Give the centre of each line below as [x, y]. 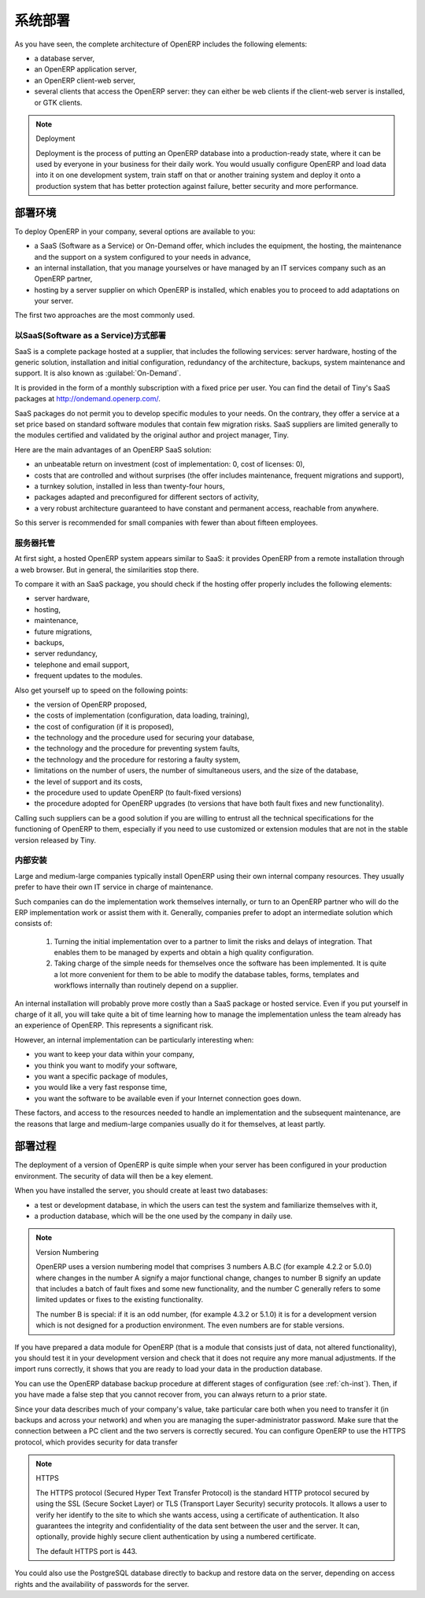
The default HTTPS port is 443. [87, 1551]
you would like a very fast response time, [101, 1087]
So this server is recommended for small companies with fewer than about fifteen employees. [166, 522]
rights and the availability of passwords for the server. [102, 1584]
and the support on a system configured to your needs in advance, [142, 256]
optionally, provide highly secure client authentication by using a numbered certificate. [176, 1537]
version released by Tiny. [55, 840]
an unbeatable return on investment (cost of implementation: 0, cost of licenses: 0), [170, 464]
